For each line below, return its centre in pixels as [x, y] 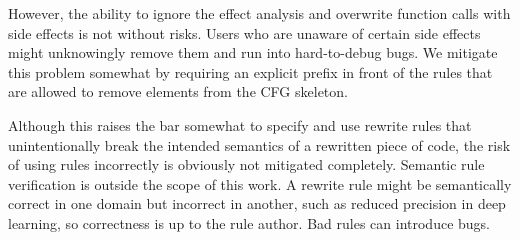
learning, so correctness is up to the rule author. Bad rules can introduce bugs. [249, 222]
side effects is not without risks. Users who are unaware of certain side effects [244, 32]
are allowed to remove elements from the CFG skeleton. [178, 91]
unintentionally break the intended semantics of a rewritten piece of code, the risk [259, 144]
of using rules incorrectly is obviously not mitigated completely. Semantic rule [246, 164]
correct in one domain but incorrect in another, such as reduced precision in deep [257, 203]
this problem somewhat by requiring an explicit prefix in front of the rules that [250, 71]
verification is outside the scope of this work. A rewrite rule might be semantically [260, 183]
